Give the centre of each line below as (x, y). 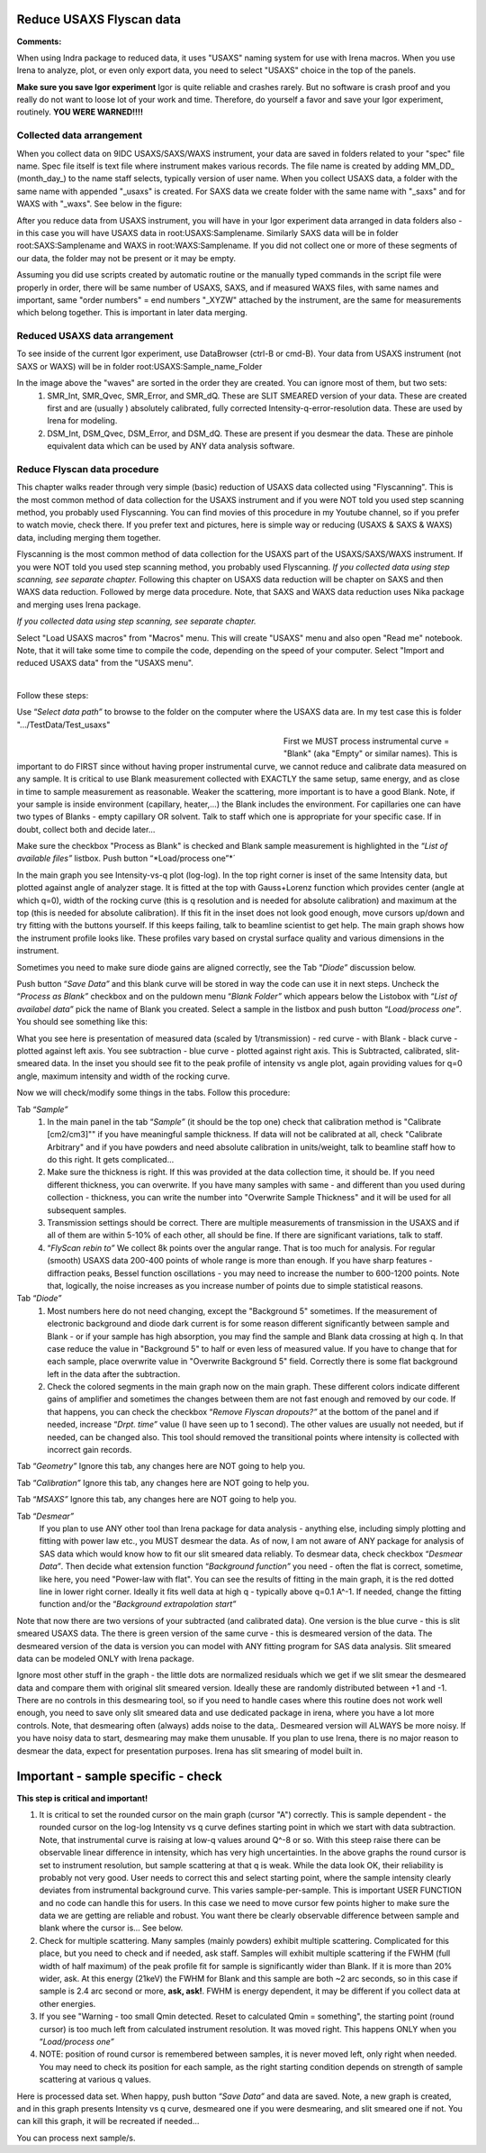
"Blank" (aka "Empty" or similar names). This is (371, 753)
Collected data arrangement (80, 135)
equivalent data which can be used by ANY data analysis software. (171, 446)
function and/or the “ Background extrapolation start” (138, 1604)
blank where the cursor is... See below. (111, 1928)
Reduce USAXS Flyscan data (99, 19)
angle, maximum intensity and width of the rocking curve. (123, 1076)
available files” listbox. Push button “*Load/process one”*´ (126, 858)
